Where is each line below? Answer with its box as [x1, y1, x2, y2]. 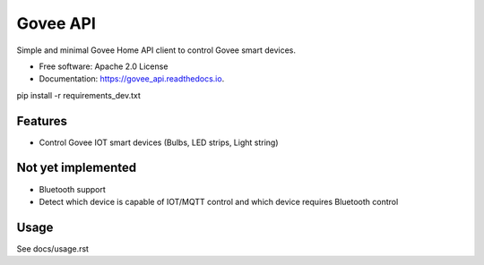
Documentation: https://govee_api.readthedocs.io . [39, 73, 225, 84]
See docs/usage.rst [16, 243, 90, 254]
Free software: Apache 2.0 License [39, 61, 169, 72]
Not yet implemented [16, 160, 137, 175]
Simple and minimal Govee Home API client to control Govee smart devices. [16, 45, 296, 56]
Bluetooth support [39, 184, 107, 194]
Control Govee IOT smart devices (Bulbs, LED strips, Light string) [39, 137, 279, 148]
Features [16, 113, 67, 129]
